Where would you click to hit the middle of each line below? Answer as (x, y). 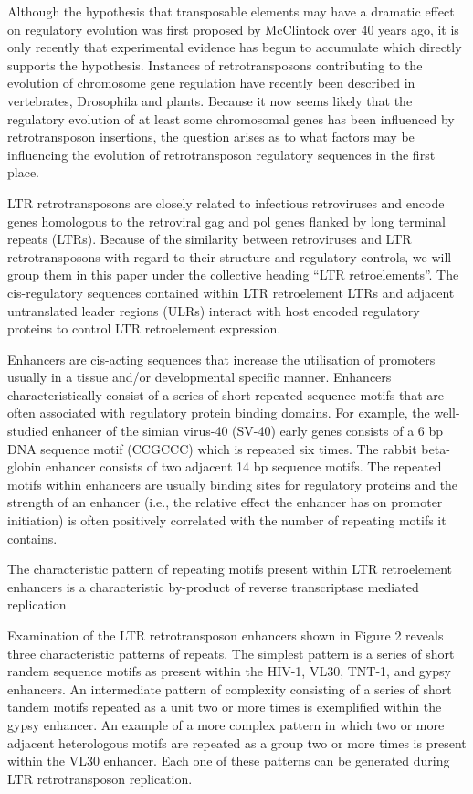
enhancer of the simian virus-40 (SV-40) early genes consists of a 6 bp (248, 431)
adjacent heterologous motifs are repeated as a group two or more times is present (237, 742)
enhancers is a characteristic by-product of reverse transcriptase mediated (213, 586)
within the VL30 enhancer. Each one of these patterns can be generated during (229, 761)
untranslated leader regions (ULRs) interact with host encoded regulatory (214, 310)
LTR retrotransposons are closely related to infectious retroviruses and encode (226, 202)
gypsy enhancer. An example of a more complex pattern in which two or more (226, 724)
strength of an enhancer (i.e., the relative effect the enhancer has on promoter (225, 502)
